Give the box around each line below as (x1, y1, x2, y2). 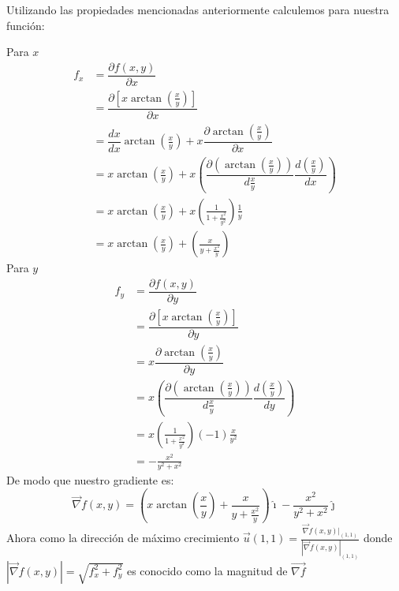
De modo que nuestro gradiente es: (6, 472, 174, 488)
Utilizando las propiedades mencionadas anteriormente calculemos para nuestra (6, 2, 390, 17)
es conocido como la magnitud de (126, 562, 288, 578)
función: (6, 17, 45, 33)
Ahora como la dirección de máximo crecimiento (6, 529, 240, 546)
